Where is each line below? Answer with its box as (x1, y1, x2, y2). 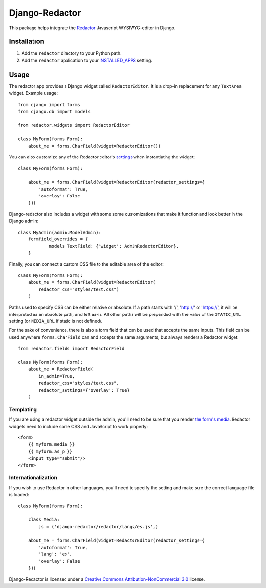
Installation (9, 38, 44, 46)
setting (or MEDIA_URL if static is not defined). (9, 318, 103, 324)
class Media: (28, 517, 60, 523)
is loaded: (9, 492, 29, 497)
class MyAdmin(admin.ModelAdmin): (18, 230, 101, 235)
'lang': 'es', (38, 551, 73, 557)
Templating (9, 406, 37, 413)
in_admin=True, (38, 373, 75, 379)
